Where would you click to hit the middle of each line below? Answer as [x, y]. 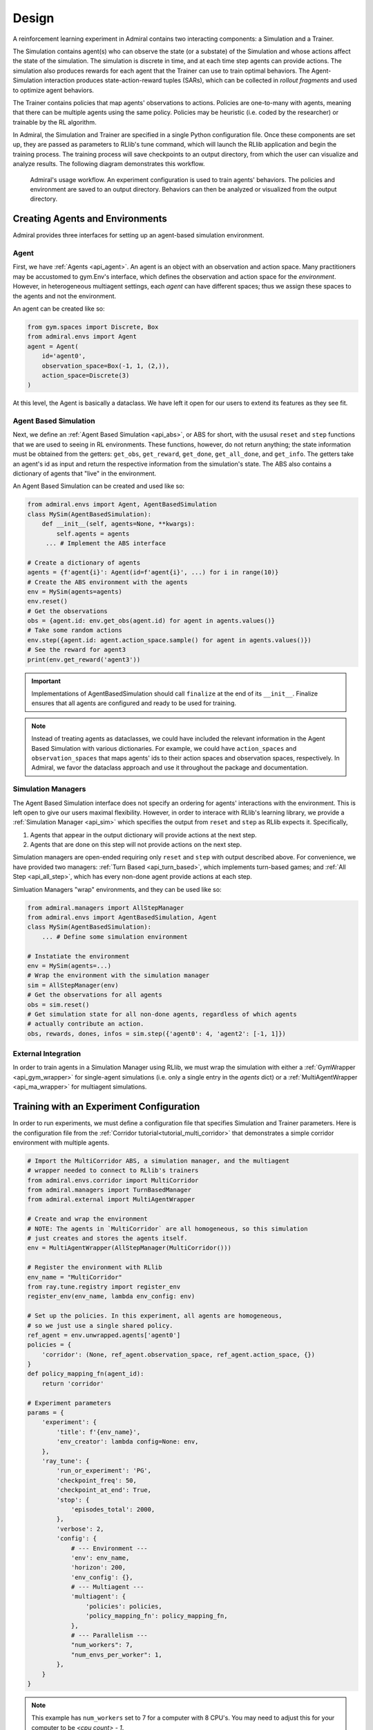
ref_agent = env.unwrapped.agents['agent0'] [104, 1335]
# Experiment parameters [69, 1403]
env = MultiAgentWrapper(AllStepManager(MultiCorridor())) [129, 1248]
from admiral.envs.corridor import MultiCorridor [113, 1180]
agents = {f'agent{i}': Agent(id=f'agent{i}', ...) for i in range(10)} [153, 572]
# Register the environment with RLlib [95, 1267]
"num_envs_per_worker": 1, [116, 1655]
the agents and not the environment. [65, 296]
